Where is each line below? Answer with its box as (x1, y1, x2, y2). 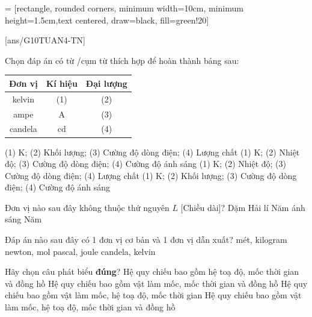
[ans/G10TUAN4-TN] (5, 34, 85, 46)
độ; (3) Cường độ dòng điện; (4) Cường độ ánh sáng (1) (5, 157, 210, 170)
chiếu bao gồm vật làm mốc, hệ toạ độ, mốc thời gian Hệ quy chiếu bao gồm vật (5, 289, 302, 301)
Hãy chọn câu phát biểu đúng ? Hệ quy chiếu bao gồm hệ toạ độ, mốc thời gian (5, 265, 299, 278)
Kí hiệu (46, 77, 78, 89)
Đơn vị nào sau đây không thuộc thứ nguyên (5, 201, 170, 213)
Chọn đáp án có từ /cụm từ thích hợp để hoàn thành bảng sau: (5, 54, 239, 66)
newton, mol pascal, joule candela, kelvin (5, 245, 156, 257)
